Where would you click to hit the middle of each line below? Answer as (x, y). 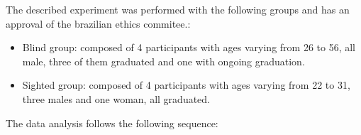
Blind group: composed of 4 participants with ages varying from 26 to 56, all (189, 47)
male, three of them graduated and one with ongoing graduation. (163, 61)
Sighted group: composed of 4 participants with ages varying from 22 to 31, (186, 85)
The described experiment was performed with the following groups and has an (178, 9)
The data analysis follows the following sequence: (112, 123)
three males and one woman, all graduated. (116, 98)
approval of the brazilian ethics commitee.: (98, 23)
